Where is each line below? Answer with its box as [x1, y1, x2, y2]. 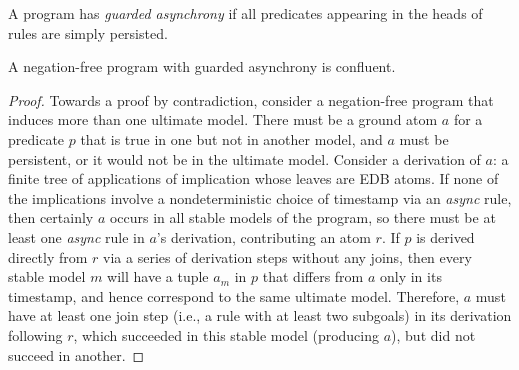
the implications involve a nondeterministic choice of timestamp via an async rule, [8, 187, 512, 208]
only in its [379, 266, 442, 287]
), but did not [391, 324, 476, 345]
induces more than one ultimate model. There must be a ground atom [8, 109, 438, 130]
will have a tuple [107, 266, 209, 287]
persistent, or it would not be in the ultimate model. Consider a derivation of [8, 148, 481, 169]
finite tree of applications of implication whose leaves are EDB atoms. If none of [8, 168, 499, 189]
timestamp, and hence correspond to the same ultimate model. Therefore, [8, 285, 460, 306]
